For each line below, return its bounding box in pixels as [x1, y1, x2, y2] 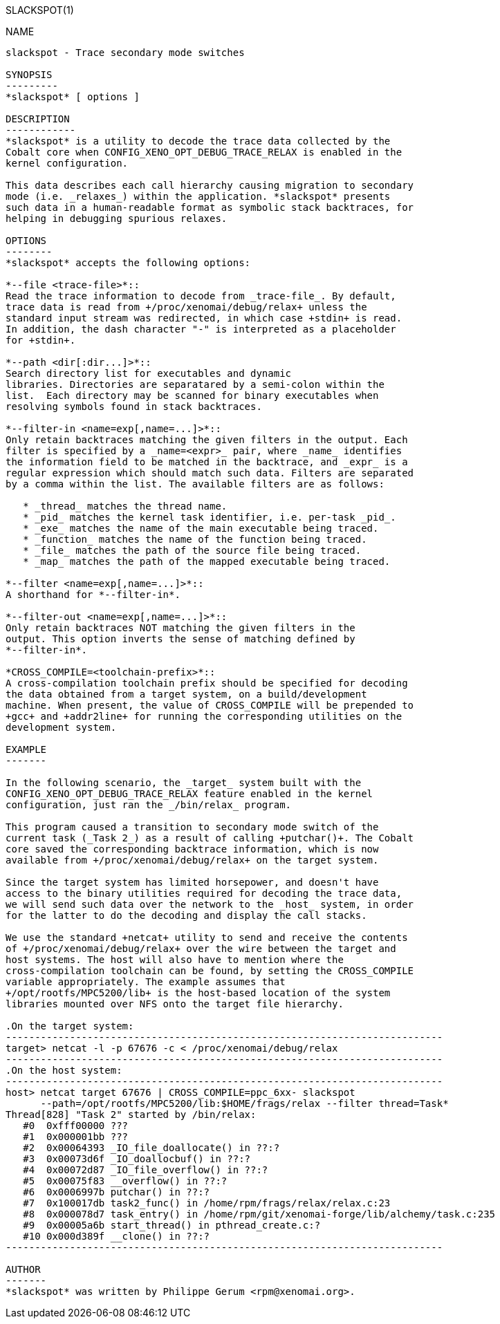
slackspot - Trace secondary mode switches [6, 47, 245, 58]
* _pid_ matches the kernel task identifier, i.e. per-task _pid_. [23, 512, 396, 523]
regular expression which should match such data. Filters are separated [6, 467, 414, 478]
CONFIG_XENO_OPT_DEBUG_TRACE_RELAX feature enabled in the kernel [6, 788, 373, 799]
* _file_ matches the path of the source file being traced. [23, 545, 362, 556]
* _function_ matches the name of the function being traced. [23, 534, 367, 545]
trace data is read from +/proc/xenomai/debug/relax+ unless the [6, 301, 367, 313]
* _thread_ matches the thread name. [23, 501, 228, 512]
